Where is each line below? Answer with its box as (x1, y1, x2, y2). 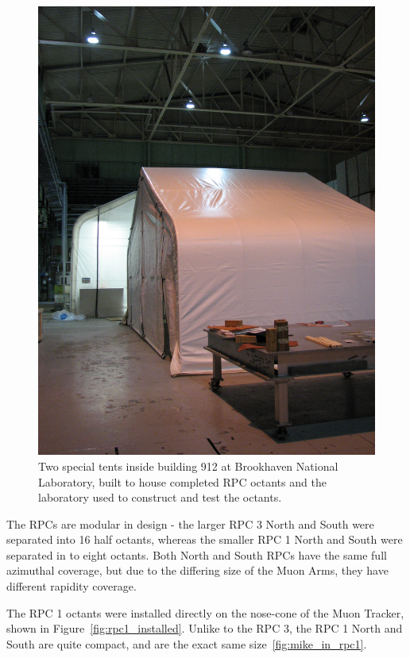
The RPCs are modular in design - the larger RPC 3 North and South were (6, 515, 374, 532)
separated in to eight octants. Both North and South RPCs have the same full (6, 546, 387, 563)
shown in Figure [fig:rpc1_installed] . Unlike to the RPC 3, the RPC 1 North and (6, 620, 403, 637)
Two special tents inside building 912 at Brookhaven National (38, 457, 338, 474)
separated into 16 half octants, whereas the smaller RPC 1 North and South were (6, 531, 403, 548)
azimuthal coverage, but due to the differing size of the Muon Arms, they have (6, 562, 389, 579)
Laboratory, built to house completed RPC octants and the (38, 473, 327, 490)
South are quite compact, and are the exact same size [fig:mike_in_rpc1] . (6, 635, 367, 652)
